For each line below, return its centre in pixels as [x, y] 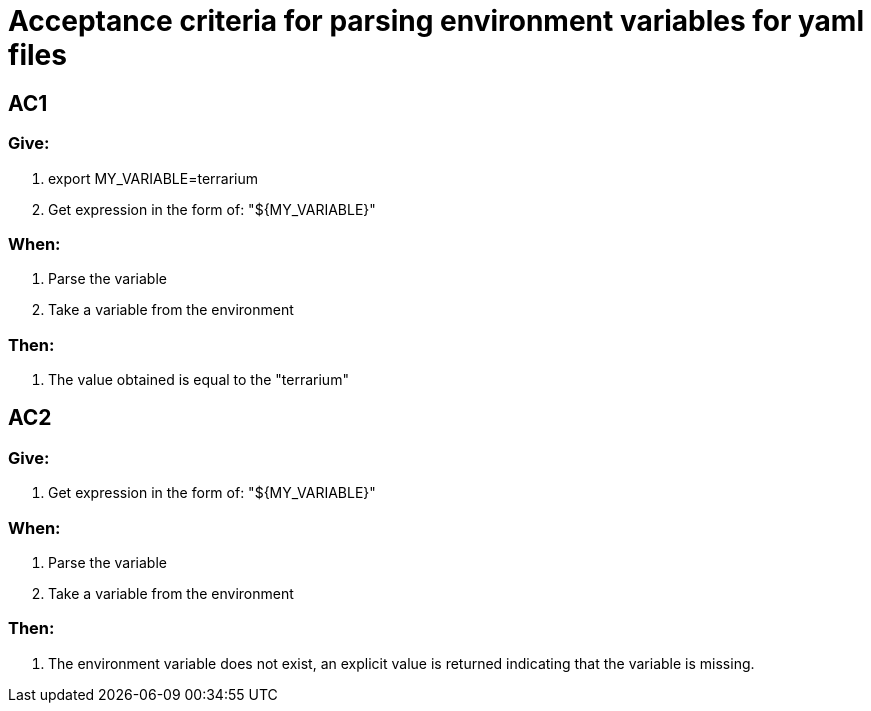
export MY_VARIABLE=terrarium [153, 178]
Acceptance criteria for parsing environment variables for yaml [436, 21]
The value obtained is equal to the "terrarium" [198, 380]
